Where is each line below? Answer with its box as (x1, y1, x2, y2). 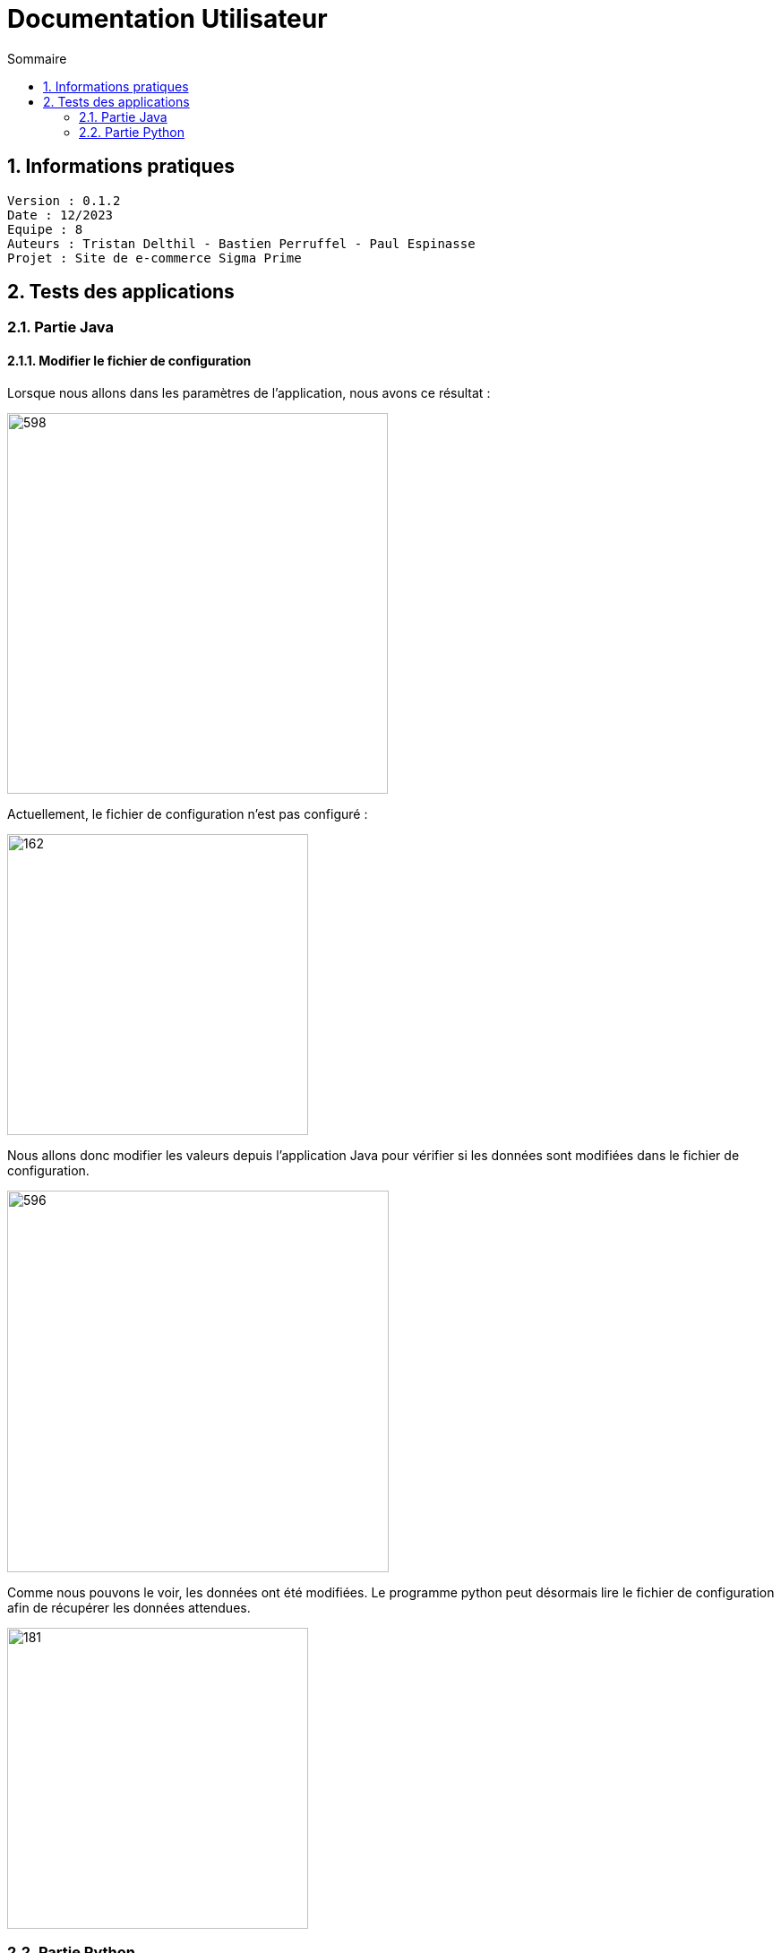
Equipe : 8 (7, 221, 83, 237)
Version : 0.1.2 (7, 193, 121, 208)
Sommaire (7, 50, 67, 66)
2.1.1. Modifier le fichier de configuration (7, 353, 252, 369)
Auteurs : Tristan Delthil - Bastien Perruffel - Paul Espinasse (7, 236, 476, 251)
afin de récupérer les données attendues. (7, 1599, 251, 1615)
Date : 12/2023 (7, 207, 114, 222)
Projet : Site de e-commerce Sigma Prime (7, 250, 302, 265)
